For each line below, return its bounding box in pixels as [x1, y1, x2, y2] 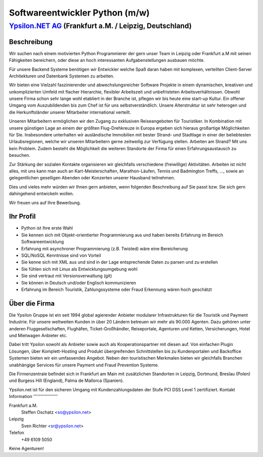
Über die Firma [9, 299, 55, 307]
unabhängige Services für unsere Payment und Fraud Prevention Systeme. [9, 362, 159, 368]
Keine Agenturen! [9, 445, 44, 451]
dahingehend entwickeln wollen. [9, 190, 74, 197]
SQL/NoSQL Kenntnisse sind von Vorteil [21, 252, 101, 258]
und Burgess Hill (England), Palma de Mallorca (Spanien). [9, 378, 124, 383]
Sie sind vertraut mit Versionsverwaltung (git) [21, 273, 112, 279]
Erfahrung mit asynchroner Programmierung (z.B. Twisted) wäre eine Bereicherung [21, 246, 188, 251]
